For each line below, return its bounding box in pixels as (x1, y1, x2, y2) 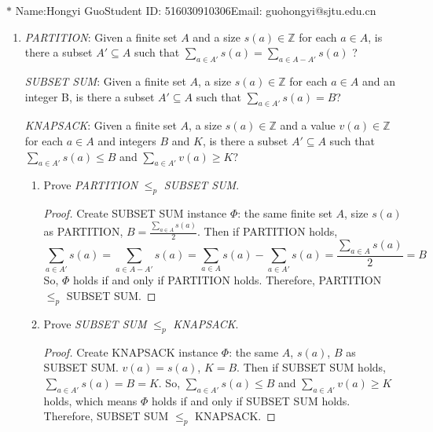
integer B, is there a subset (24, 88, 155, 104)
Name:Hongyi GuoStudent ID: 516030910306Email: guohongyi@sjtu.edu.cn (15, 2, 376, 18)
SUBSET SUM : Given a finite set (24, 72, 186, 89)
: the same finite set (237, 205, 332, 221)
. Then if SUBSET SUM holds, (237, 359, 386, 375)
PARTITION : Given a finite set (24, 28, 178, 45)
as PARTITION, (43, 223, 123, 240)
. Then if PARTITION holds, (197, 223, 338, 240)
